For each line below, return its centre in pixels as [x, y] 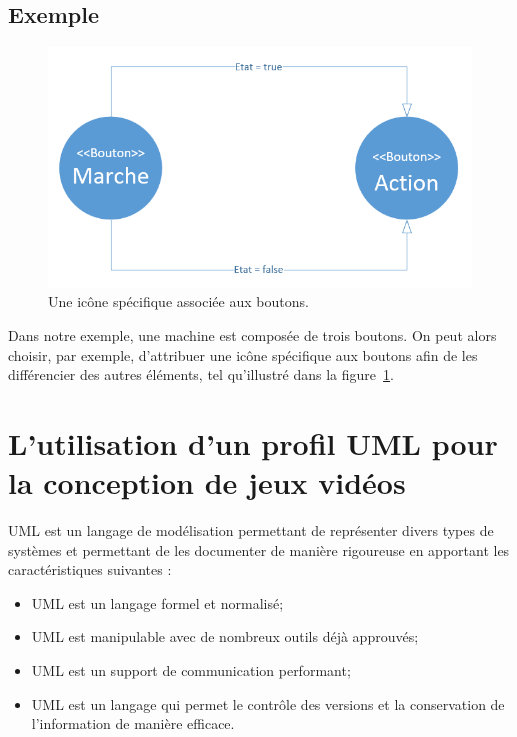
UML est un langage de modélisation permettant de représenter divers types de [251, 530]
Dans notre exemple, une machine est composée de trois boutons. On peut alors [252, 334]
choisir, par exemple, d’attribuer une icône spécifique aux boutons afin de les [243, 354]
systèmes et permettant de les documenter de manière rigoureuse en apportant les [259, 549]
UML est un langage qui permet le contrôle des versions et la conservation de [268, 703]
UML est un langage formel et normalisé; [157, 602]
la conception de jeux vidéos [207, 482]
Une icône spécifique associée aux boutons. [178, 301]
